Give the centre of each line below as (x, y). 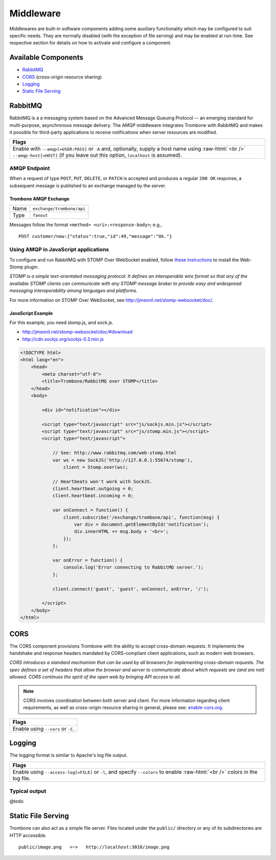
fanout (40, 215)
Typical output (28, 791)
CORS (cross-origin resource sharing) (62, 77)
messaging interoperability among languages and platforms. (74, 291)
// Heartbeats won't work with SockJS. (102, 481)
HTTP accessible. (28, 835)
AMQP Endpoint (30, 168)
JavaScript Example (31, 313)
